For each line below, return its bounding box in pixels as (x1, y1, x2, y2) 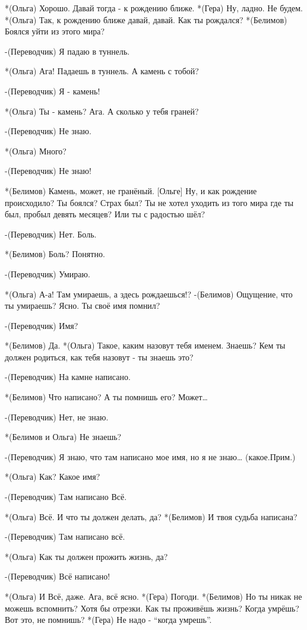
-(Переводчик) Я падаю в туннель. (5, 45, 130, 57)
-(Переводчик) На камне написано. (5, 371, 131, 383)
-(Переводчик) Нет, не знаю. (5, 410, 109, 423)
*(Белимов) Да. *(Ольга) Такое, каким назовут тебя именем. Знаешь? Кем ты (5, 339, 286, 352)
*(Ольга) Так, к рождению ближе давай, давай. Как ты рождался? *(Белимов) (5, 13, 287, 26)
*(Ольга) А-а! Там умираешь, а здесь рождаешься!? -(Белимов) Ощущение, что (5, 287, 293, 300)
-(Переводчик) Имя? (5, 319, 78, 331)
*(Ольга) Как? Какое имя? (5, 470, 100, 483)
